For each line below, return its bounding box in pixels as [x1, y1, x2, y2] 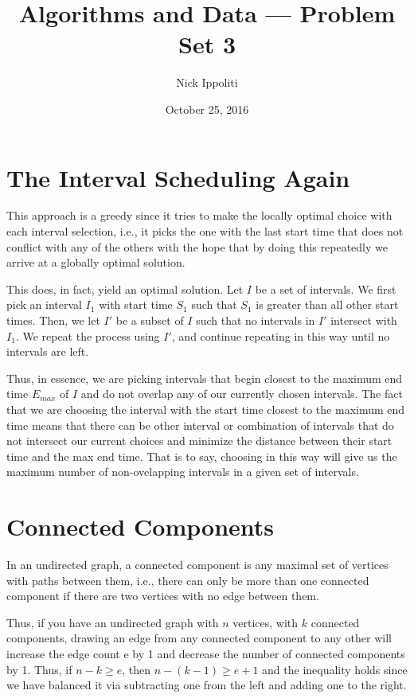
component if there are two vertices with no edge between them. [6, 587, 319, 604]
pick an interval [6, 296, 82, 313]
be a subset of [115, 312, 184, 328]
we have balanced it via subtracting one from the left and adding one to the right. [6, 677, 407, 693]
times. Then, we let [6, 312, 100, 328]
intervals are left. [6, 343, 89, 360]
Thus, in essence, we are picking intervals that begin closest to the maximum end [6, 369, 403, 386]
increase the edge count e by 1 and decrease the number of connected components [6, 645, 405, 662]
